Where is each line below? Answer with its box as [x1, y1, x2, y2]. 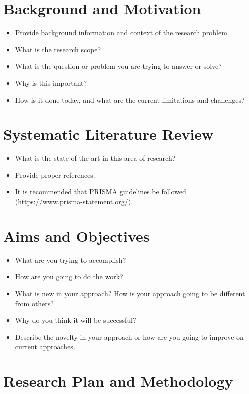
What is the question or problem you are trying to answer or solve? [15, 61, 222, 71]
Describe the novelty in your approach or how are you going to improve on [15, 331, 244, 342]
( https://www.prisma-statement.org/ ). [15, 196, 133, 206]
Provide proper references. [15, 169, 95, 180]
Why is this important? [15, 77, 87, 88]
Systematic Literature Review [3, 124, 214, 144]
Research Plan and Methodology [3, 371, 233, 391]
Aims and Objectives [3, 225, 150, 246]
